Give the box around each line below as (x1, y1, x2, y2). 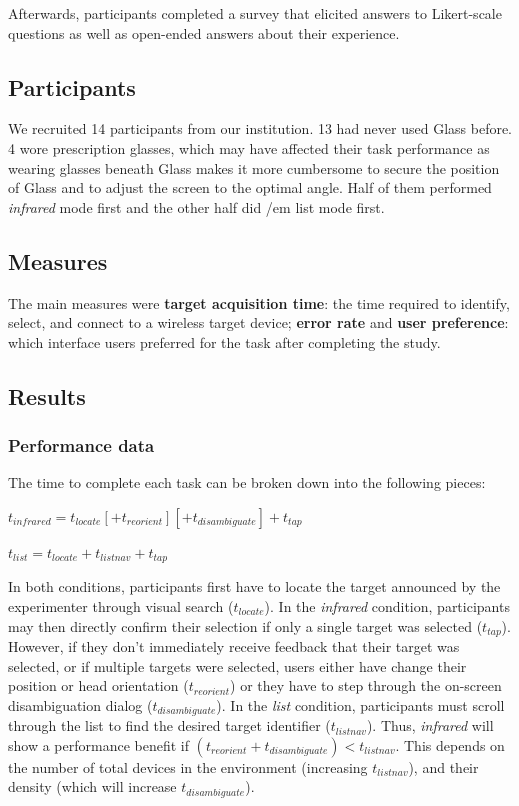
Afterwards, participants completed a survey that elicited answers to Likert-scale (8, 3, 502, 23)
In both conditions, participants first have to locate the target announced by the (8, 576, 501, 597)
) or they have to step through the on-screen (230, 675, 502, 696)
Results (8, 380, 86, 411)
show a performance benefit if (8, 734, 189, 755)
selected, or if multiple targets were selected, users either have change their (8, 655, 467, 676)
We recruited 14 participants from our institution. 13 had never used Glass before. (8, 118, 513, 139)
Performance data (8, 433, 155, 458)
